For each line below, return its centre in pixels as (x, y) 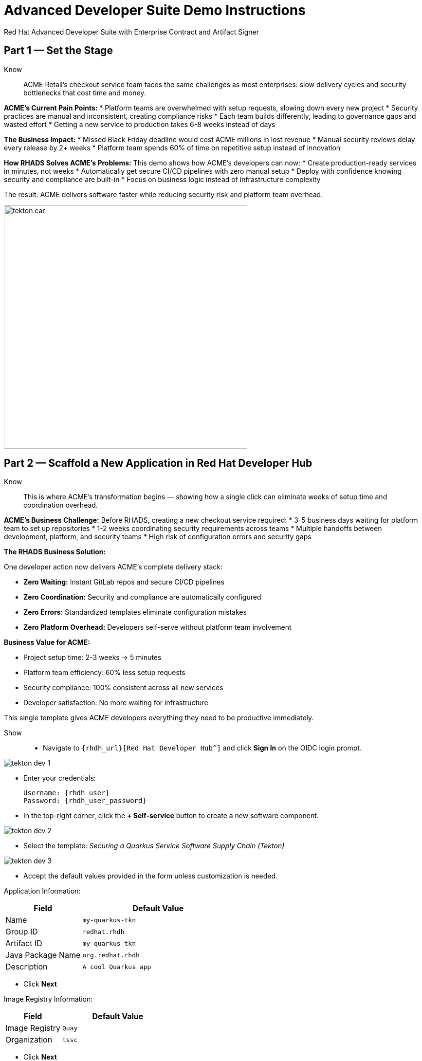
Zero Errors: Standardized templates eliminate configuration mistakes (135, 612)
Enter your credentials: (60, 778)
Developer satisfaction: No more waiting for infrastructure (116, 703)
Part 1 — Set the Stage (58, 51)
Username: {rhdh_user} (67, 793)
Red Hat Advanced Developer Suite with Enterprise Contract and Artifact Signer (132, 32)
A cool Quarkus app (117, 967)
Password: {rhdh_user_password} (85, 801)
